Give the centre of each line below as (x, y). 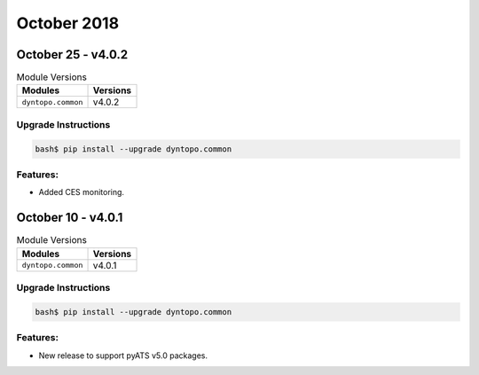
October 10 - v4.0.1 (70, 218)
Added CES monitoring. (81, 192)
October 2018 (68, 23)
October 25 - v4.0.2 (72, 55)
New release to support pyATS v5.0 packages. (123, 355)
